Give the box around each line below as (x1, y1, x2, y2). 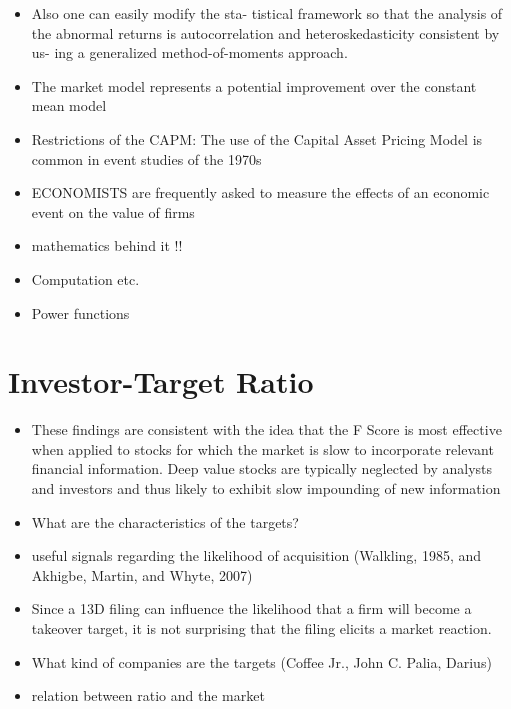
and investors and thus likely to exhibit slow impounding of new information (31, 478, 501, 499)
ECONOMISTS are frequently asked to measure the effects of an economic (31, 182, 490, 203)
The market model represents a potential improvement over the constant (31, 75, 477, 96)
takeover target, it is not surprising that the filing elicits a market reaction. (31, 618, 492, 638)
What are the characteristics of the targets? (31, 511, 299, 532)
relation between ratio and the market (31, 685, 265, 706)
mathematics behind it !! (31, 235, 183, 256)
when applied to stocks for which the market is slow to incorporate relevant (31, 438, 494, 459)
